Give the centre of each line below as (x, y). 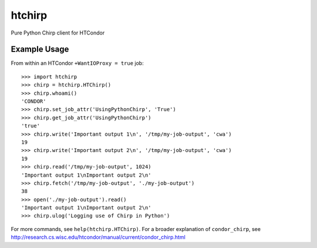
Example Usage (40, 49)
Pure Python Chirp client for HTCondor (58, 33)
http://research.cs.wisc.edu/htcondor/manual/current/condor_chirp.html (98, 237)
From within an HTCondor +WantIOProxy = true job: (77, 63)
